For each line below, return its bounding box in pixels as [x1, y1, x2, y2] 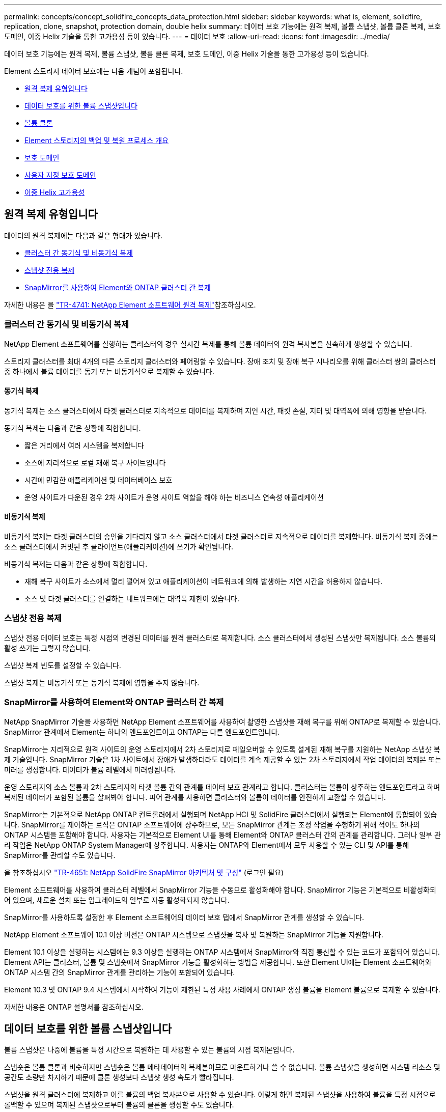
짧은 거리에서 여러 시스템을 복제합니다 [24, 440, 144, 450]
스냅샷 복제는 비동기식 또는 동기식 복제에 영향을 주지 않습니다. [4, 678, 200, 687]
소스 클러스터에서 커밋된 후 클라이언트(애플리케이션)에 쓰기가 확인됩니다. [4, 542, 234, 551]
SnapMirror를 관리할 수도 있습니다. [4, 850, 116, 859]
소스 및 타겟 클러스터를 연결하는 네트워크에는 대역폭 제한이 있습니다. [24, 594, 239, 603]
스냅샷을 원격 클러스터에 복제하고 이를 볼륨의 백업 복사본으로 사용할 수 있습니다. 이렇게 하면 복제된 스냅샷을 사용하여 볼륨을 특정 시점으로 [4, 1090, 436, 1099]
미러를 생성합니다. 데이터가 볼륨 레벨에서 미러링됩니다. [4, 765, 176, 774]
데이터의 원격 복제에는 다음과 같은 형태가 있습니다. [4, 231, 163, 240]
